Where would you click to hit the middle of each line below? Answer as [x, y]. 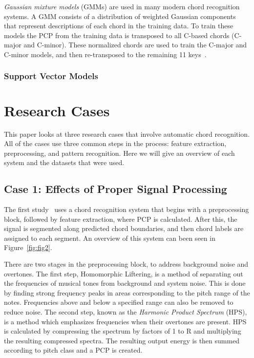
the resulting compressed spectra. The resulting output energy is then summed [122, 340]
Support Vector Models [51, 76]
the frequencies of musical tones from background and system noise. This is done [125, 283]
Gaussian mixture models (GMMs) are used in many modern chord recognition [122, 6]
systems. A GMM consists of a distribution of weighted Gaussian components [120, 16]
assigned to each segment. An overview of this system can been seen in [110, 238]
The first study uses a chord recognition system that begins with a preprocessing [127, 209]
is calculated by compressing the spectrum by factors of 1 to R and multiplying [123, 331]
